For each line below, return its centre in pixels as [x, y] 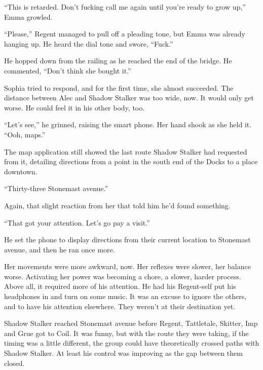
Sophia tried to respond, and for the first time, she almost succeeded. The [119, 87]
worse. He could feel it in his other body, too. [74, 107]
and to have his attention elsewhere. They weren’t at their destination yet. [120, 306]
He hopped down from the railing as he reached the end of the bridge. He [118, 61]
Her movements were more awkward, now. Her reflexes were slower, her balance [127, 266]
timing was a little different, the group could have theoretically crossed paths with [132, 343]
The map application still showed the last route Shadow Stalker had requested [126, 151]
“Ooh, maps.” [25, 134]
